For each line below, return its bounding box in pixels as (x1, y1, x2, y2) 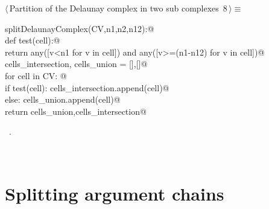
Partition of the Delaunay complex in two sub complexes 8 (9, 2, 227, 14)
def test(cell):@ (5, 34, 60, 47)
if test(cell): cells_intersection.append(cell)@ (5, 81, 169, 94)
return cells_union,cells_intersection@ (5, 104, 147, 117)
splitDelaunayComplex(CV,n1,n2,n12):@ (5, 22, 154, 34)
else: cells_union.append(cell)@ (5, 93, 121, 106)
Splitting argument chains (5, 181, 224, 205)
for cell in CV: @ (5, 69, 67, 82)
